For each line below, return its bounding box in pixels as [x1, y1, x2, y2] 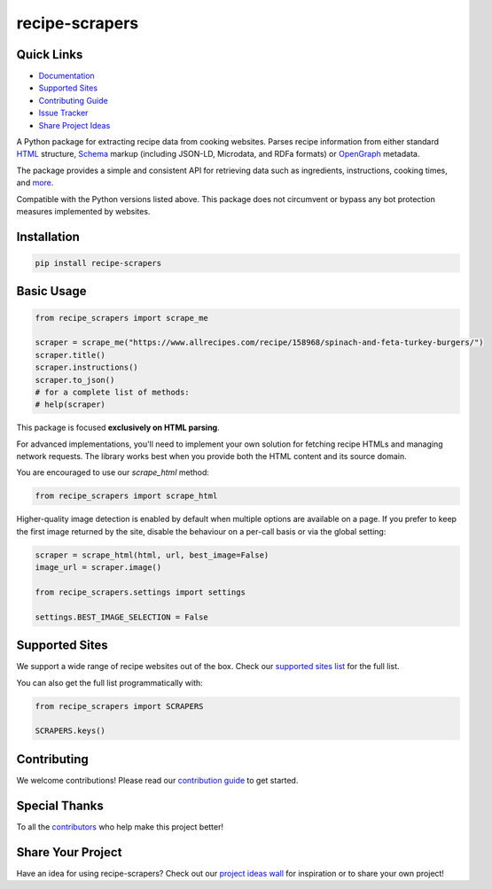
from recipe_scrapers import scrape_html [35, 491, 218, 501]
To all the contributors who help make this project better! [16, 821, 224, 832]
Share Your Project [16, 845, 122, 860]
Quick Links [16, 47, 83, 62]
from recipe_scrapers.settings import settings [35, 587, 246, 597]
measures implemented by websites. [16, 206, 151, 216]
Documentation [38, 71, 95, 82]
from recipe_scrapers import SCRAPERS [35, 701, 204, 711]
